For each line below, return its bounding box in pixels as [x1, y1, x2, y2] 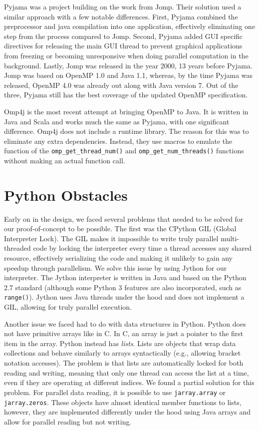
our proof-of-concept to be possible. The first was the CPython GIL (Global [4, 223, 237, 234]
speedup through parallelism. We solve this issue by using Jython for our [4, 262, 227, 273]
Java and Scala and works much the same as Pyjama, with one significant [4, 116, 230, 126]
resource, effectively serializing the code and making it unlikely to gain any [4, 253, 233, 263]
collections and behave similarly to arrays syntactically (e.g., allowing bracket [4, 348, 241, 358]
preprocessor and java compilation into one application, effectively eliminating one [4, 21, 256, 31]
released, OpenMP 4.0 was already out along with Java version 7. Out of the [4, 79, 239, 90]
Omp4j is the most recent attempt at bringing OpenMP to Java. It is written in [4, 106, 249, 116]
